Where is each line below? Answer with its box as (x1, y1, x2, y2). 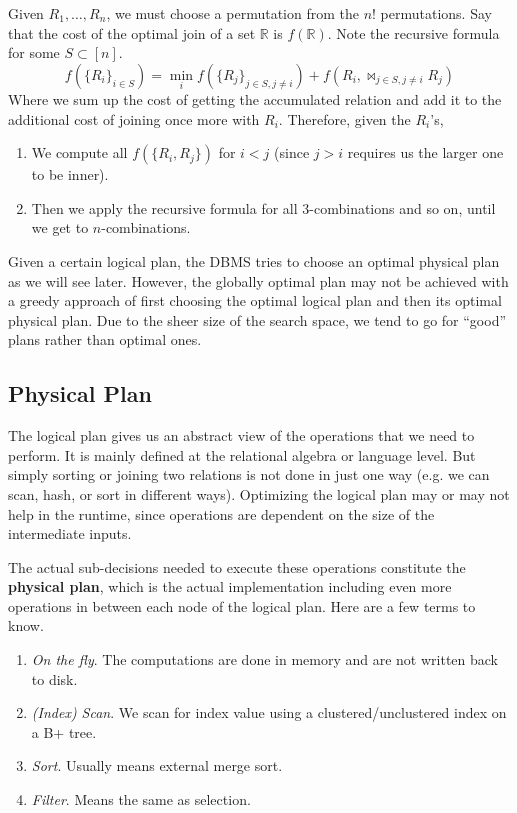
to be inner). (31, 164, 109, 185)
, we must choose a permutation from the (106, 3, 359, 23)
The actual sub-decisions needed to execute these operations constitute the (8, 556, 466, 577)
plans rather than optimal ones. (8, 329, 202, 350)
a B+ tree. (31, 721, 97, 742)
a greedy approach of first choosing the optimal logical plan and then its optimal (8, 290, 502, 311)
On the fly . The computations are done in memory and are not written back (31, 649, 498, 670)
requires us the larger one (347, 142, 504, 163)
